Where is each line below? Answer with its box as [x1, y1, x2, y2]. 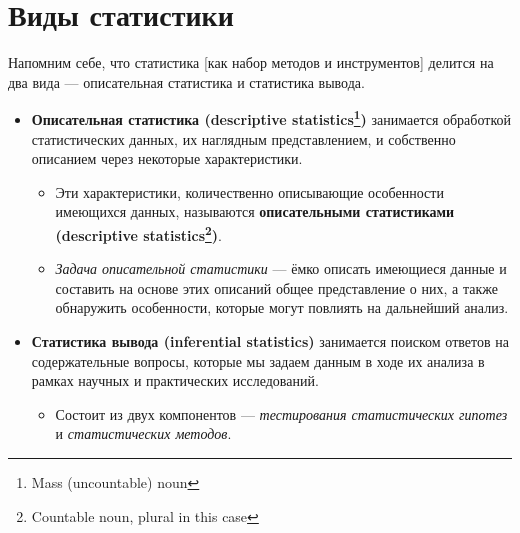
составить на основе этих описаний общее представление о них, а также [55, 277, 498, 298]
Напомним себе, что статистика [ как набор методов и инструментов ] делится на [8, 52, 494, 73]
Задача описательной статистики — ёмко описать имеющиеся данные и [55, 258, 507, 279]
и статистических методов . [55, 423, 232, 444]
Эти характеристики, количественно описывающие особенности [55, 181, 444, 202]
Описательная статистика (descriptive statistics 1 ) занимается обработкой [31, 106, 511, 129]
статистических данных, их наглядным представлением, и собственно [31, 128, 456, 149]
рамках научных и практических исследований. [31, 370, 319, 391]
